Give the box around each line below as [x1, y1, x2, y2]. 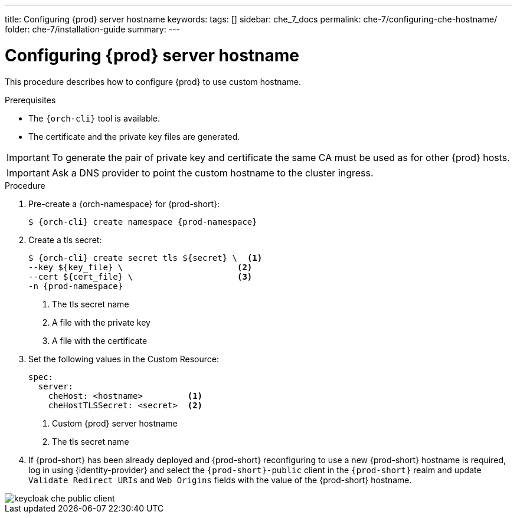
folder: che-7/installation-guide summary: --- [5, 24, 180, 34]
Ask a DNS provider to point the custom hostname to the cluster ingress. [51, 166, 374, 179]
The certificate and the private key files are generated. [28, 131, 240, 142]
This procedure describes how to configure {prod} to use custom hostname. [5, 76, 301, 87]
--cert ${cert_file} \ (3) [28, 271, 253, 281]
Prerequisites [5, 94, 56, 105]
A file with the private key [52, 317, 150, 327]
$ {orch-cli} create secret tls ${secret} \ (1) [28, 253, 263, 263]
